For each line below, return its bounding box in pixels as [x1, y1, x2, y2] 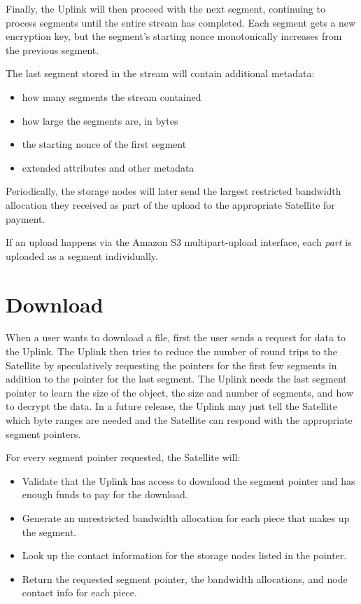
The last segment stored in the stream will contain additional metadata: [6, 66, 315, 81]
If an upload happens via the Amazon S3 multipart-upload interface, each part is [6, 235, 352, 249]
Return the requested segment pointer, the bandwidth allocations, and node [22, 571, 348, 586]
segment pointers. [6, 426, 81, 441]
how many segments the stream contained [22, 89, 201, 104]
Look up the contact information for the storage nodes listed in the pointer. [22, 548, 347, 563]
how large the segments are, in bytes [22, 113, 178, 128]
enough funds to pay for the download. [22, 487, 188, 502]
